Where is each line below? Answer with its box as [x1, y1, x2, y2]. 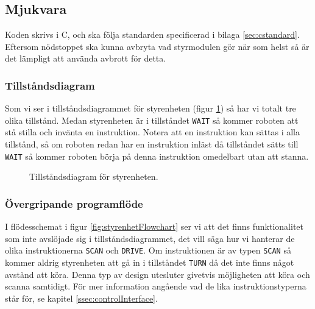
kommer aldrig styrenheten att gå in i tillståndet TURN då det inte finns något [5, 255, 294, 268]
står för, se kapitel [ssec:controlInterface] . [5, 291, 158, 304]
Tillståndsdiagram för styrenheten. [29, 170, 158, 183]
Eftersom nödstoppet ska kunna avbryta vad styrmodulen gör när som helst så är [5, 40, 310, 52]
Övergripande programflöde [5, 196, 143, 211]
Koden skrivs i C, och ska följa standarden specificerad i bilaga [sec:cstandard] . [5, 28, 300, 41]
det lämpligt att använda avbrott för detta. [5, 52, 166, 65]
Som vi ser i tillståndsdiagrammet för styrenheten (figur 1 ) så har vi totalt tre [5, 102, 296, 115]
